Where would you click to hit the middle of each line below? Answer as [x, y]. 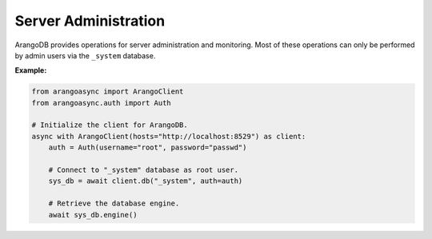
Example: [31, 70]
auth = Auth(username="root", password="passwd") [148, 147]
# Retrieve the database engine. [114, 203]
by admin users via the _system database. [85, 55]
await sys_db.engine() [93, 215]
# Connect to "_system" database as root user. [144, 170]
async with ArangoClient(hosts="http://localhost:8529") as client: [169, 136]
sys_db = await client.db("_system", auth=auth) [146, 181]
